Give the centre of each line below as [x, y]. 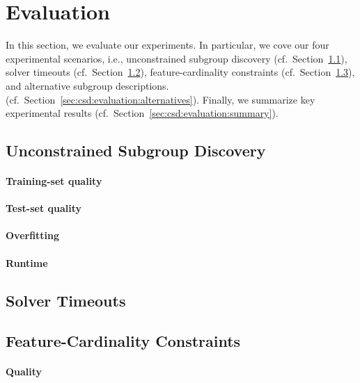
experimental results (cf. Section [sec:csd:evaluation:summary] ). [142, 113]
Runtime [27, 262]
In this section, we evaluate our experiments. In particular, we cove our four [167, 45]
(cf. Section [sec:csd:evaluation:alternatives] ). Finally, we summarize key [161, 99]
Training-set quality [54, 181]
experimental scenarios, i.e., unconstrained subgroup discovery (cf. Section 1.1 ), [177, 58]
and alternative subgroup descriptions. [87, 85]
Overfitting [33, 235]
